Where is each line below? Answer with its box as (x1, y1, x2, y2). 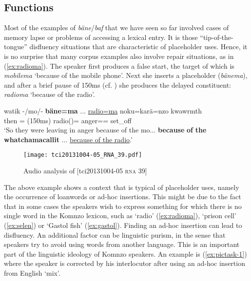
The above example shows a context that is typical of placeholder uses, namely (4, 182, 239, 192)
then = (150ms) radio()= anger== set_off (4, 115, 132, 125)
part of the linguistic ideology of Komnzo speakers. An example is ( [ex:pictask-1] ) (4, 248, 247, 259)
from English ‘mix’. (4, 267, 60, 278)
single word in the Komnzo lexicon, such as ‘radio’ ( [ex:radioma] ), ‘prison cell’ (4, 210, 236, 221)
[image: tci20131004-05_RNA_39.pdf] (23, 151, 142, 159)
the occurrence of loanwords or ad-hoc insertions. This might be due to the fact (4, 191, 241, 202)
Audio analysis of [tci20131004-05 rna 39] (23, 165, 147, 175)
